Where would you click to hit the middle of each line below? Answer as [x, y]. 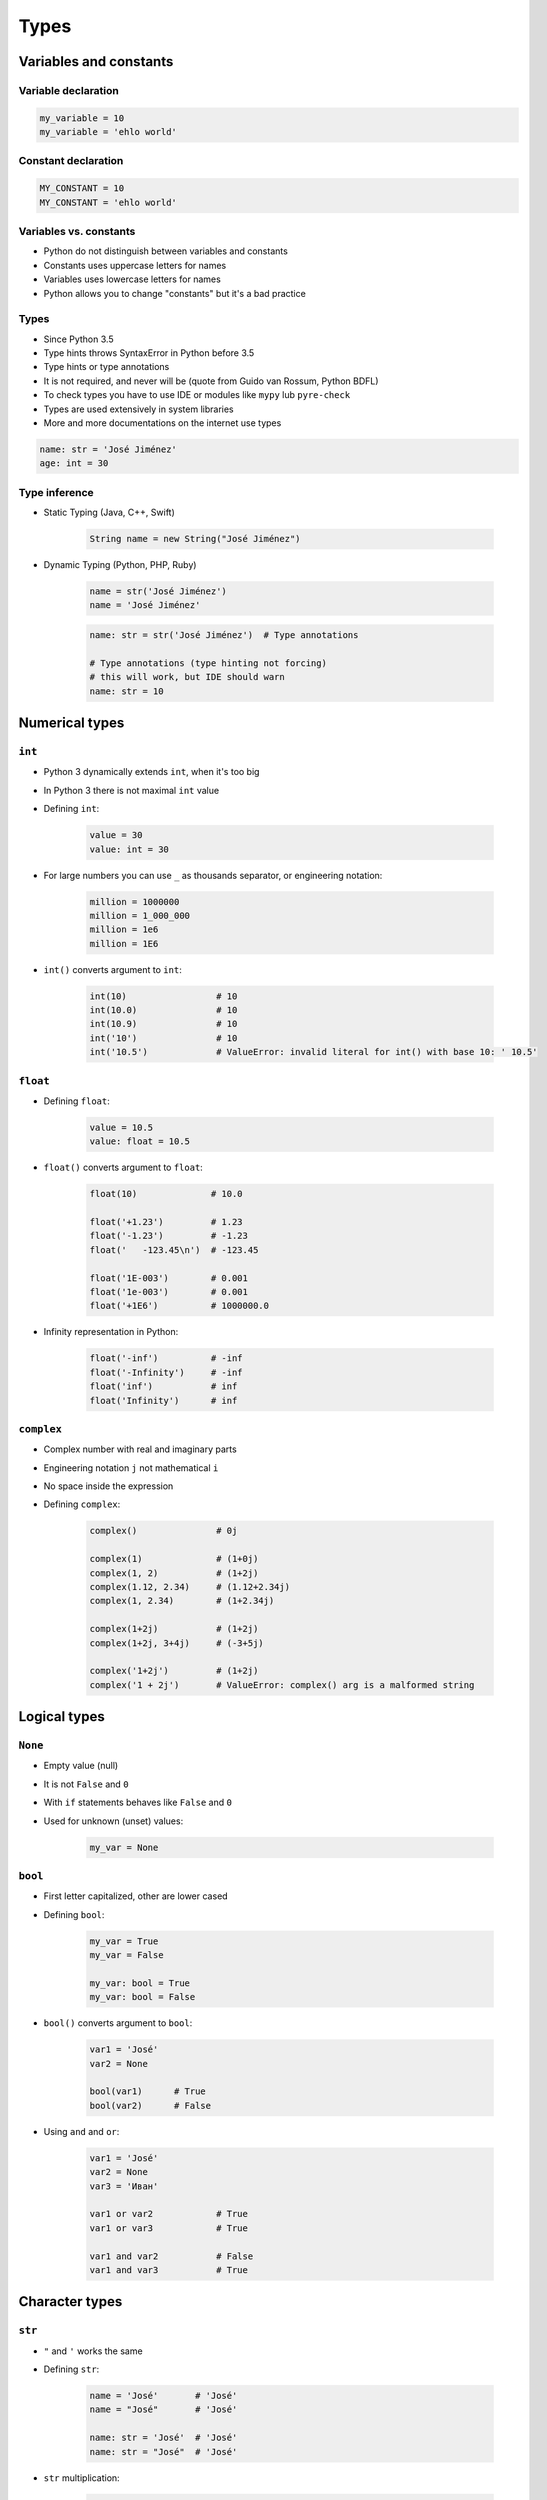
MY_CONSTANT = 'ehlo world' [108, 202]
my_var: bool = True [139, 1983]
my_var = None [124, 1847]
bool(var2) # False [150, 2105]
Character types [70, 2301]
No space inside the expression [108, 1486]
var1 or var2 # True [169, 2214]
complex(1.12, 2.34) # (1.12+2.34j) [189, 1586]
